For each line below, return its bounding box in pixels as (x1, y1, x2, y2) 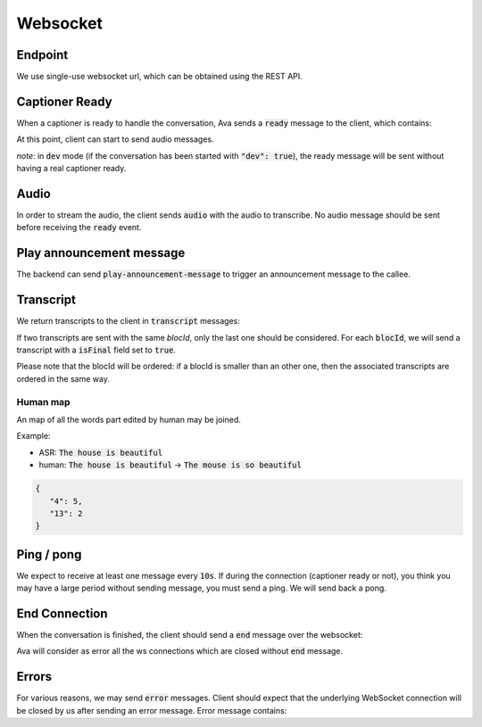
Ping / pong (16, 547, 82, 562)
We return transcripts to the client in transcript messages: (16, 316, 240, 326)
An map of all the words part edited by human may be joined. (16, 414, 241, 425)
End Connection (16, 606, 108, 621)
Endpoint (16, 47, 69, 62)
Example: (16, 431, 51, 442)
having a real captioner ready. (16, 163, 127, 174)
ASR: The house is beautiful (38, 447, 163, 458)
